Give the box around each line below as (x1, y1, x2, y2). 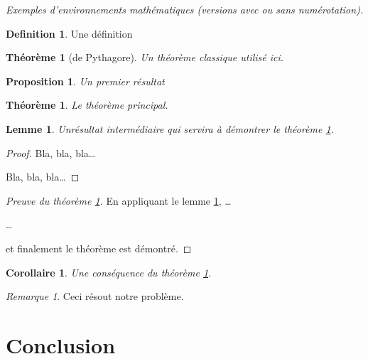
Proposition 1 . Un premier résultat (6, 73, 165, 88)
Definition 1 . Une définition (6, 26, 133, 41)
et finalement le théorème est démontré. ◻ (6, 240, 192, 255)
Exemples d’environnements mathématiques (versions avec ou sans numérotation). (6, 2, 364, 16)
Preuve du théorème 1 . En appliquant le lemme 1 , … (6, 193, 232, 208)
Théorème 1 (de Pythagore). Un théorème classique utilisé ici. (6, 50, 284, 65)
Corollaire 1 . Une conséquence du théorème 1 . (6, 264, 212, 279)
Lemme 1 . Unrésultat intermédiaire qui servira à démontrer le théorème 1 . (6, 121, 334, 136)
